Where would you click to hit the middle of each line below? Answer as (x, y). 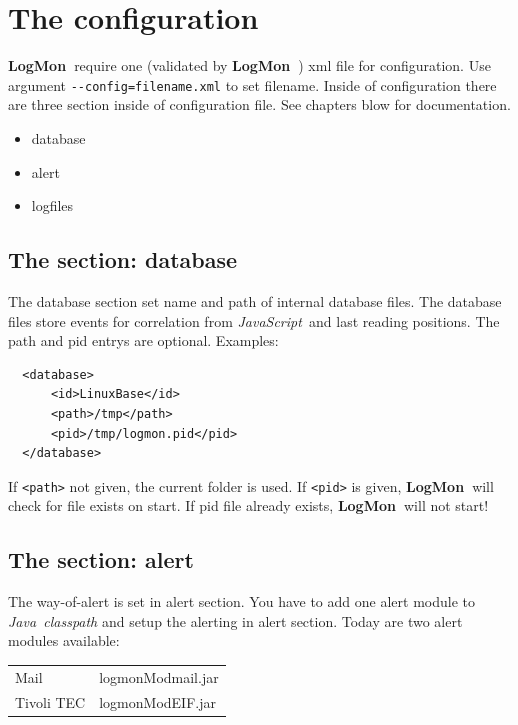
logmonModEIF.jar (157, 701)
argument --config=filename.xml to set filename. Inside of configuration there (252, 84)
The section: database (123, 259)
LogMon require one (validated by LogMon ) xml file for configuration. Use (249, 65)
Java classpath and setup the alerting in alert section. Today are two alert (235, 620)
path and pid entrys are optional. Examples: (143, 340)
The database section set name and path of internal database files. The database (255, 300)
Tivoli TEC (50, 701)
